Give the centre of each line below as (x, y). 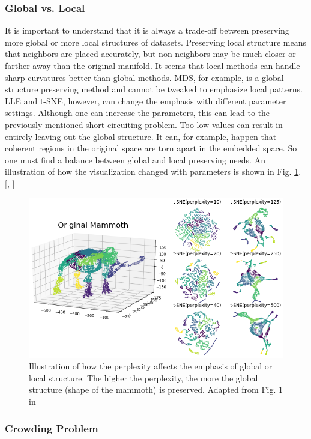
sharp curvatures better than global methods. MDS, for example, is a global (144, 77)
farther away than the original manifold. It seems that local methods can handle (152, 65)
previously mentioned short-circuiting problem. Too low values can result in (144, 124)
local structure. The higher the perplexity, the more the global (143, 377)
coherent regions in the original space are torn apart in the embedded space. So (151, 148)
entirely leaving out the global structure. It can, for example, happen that (141, 136)
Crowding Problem (52, 428)
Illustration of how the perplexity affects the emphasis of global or (151, 366)
